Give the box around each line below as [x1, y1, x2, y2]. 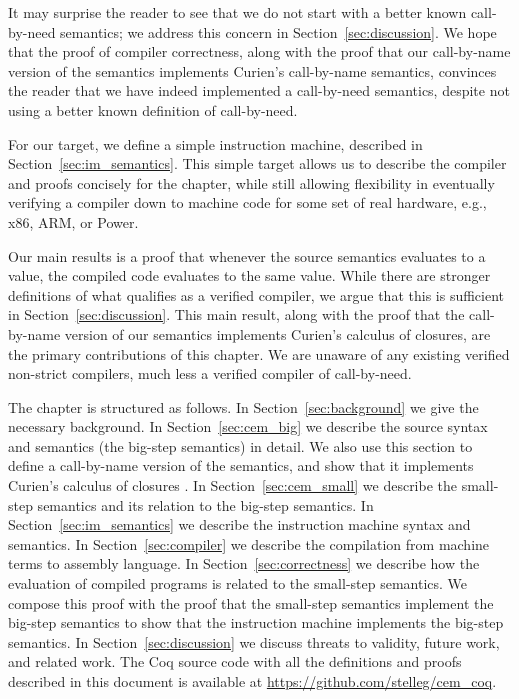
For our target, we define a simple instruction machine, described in [8, 133, 423, 154]
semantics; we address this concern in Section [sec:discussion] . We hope [60, 21, 497, 42]
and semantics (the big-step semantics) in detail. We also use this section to [8, 435, 473, 456]
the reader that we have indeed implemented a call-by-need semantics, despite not [8, 80, 510, 101]
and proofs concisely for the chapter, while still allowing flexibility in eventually [8, 172, 495, 193]
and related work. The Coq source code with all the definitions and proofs [8, 651, 462, 672]
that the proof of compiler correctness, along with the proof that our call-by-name [8, 41, 511, 62]
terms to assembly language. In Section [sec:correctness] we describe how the [8, 553, 480, 574]
